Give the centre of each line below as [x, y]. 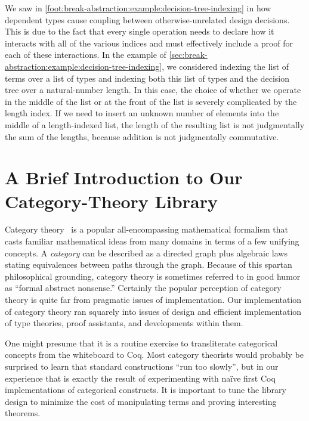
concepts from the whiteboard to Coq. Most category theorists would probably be [154, 355]
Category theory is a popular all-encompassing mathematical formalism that [146, 229]
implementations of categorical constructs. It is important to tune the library [146, 390]
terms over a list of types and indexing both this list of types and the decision [147, 78]
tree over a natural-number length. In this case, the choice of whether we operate [153, 90]
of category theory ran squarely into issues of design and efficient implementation [153, 311]
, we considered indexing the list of [225, 66]
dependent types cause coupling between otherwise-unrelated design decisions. [147, 19]
